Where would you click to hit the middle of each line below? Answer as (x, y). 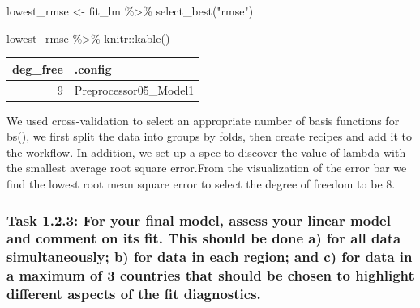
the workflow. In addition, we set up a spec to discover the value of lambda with (206, 152)
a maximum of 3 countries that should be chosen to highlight (210, 275)
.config (93, 68)
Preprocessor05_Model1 (134, 89)
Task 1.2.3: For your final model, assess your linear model (199, 219)
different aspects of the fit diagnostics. (134, 294)
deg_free (38, 68)
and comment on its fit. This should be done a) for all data (204, 238)
